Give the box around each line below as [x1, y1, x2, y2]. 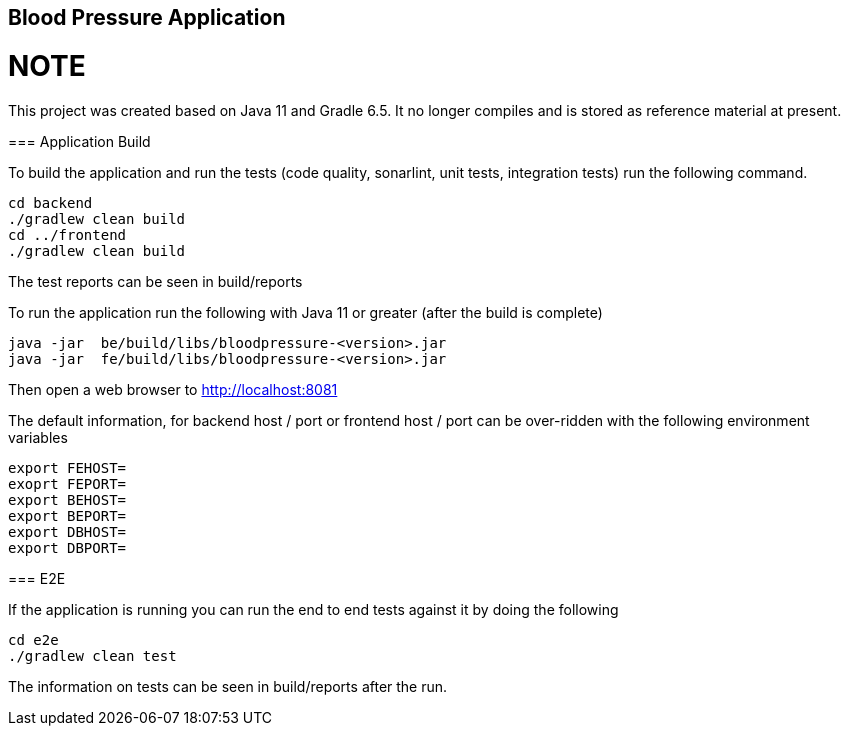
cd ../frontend [8, 226, 127, 243]
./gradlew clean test [8, 647, 177, 664]
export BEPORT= [8, 507, 127, 524]
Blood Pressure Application [8, 5, 286, 30]
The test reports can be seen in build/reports [8, 272, 303, 290]
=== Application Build [8, 132, 151, 150]
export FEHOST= [8, 459, 127, 476]
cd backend [8, 194, 93, 211]
